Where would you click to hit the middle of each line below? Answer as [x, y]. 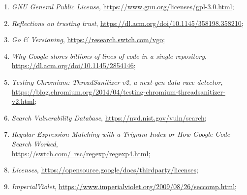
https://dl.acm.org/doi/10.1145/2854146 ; [74, 65]
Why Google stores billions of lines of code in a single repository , [109, 56]
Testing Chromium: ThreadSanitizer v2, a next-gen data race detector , [117, 82]
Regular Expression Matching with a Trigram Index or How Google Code [121, 134]
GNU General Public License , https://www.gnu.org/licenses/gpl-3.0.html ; [123, 6]
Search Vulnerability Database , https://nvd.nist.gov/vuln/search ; [109, 117]
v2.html [23, 101]
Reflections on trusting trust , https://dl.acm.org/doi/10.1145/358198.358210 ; [127, 23]
